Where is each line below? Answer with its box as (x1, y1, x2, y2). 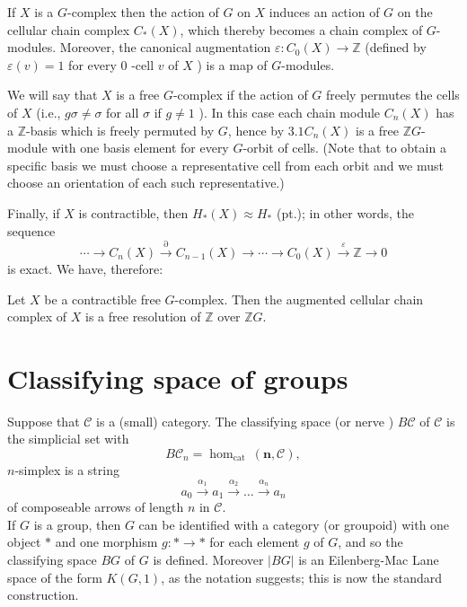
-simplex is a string (14, 461, 119, 479)
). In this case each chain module (198, 102, 381, 121)
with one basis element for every (51, 138, 229, 157)
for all (106, 102, 139, 121)
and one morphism (55, 532, 158, 551)
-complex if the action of (172, 85, 308, 104)
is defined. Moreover (153, 550, 264, 569)
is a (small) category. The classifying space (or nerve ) (96, 411, 394, 430)
